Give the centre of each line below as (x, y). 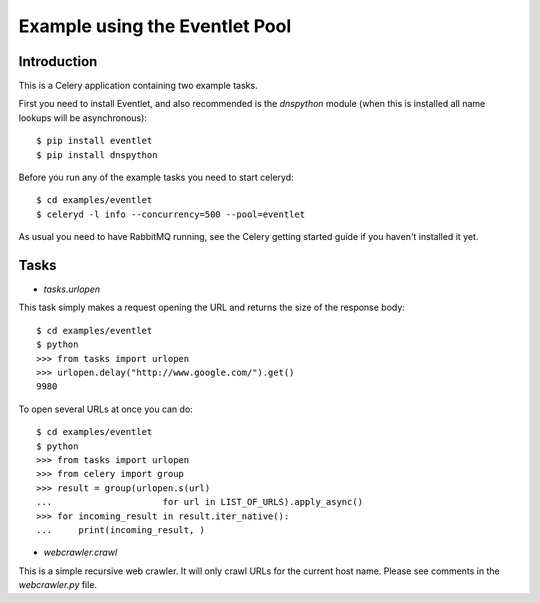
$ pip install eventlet (94, 141)
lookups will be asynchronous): (82, 117)
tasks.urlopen (72, 289)
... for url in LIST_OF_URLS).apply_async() (200, 502)
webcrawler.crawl (80, 552)
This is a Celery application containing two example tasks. (138, 86)
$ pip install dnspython (97, 154)
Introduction (58, 61)
